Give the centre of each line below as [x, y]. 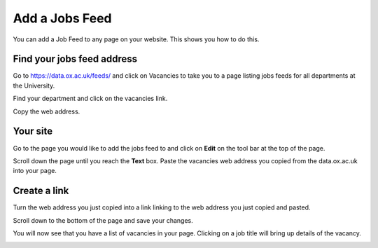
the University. [34, 85]
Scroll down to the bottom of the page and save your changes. [103, 220]
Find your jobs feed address [75, 59]
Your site [33, 131]
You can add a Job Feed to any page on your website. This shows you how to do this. [136, 39]
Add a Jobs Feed [62, 18]
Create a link [41, 191]
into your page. [35, 171]
